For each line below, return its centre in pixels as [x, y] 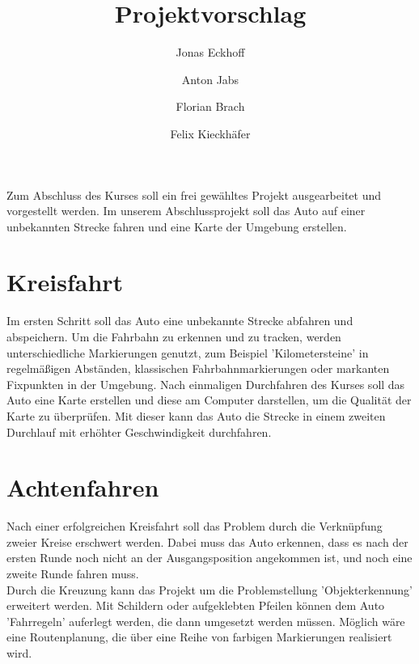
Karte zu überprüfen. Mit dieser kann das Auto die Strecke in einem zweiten [196, 415]
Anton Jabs [210, 79]
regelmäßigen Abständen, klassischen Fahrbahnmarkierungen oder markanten [198, 368]
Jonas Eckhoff [210, 52]
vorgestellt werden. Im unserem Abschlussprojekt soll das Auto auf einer [186, 211]
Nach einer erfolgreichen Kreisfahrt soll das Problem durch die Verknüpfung [195, 526]
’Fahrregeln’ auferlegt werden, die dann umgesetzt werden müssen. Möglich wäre [206, 621]
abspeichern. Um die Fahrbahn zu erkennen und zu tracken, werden [174, 336]
